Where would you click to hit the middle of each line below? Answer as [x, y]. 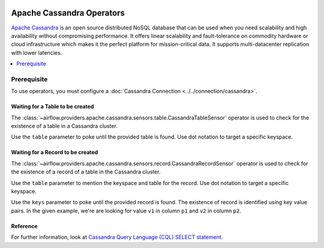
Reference [24, 226]
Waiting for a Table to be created [52, 107]
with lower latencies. [37, 53]
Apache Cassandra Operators [68, 13]
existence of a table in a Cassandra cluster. [64, 126]
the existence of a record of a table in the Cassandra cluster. [86, 172]
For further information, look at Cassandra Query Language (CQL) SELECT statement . [117, 237]
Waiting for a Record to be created [55, 153]
